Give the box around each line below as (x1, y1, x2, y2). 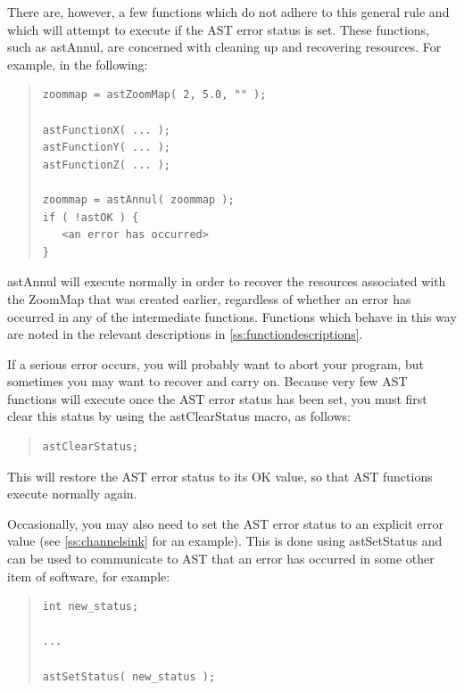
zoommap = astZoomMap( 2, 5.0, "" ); (42, 88, 267, 102)
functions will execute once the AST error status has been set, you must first (7, 389, 427, 408)
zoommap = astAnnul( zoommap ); (42, 193, 235, 206)
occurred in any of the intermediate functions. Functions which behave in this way (7, 307, 457, 325)
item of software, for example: (7, 566, 170, 585)
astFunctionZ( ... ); (42, 158, 170, 171)
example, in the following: (7, 54, 148, 73)
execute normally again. (7, 484, 137, 503)
